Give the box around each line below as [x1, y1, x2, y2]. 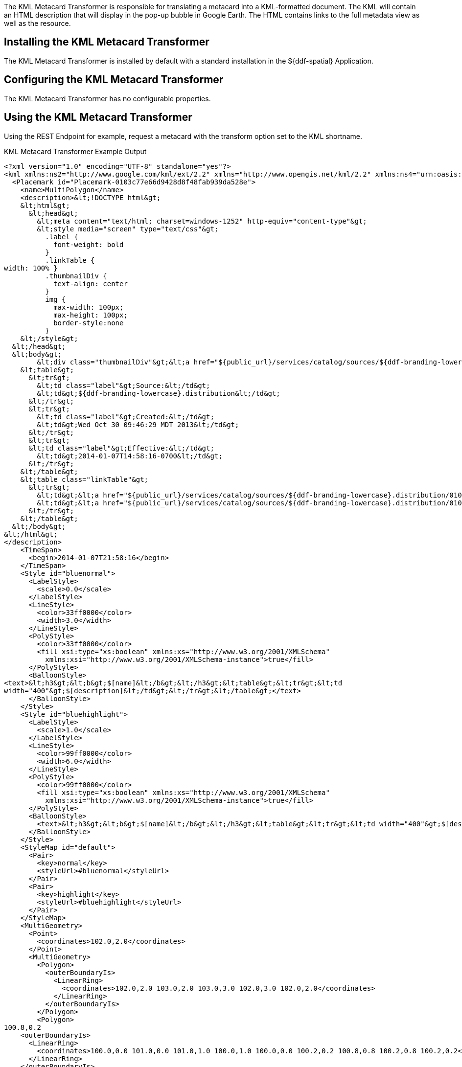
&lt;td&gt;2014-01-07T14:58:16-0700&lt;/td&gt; [37, 452, 223, 460]
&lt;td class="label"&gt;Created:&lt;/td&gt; [37, 412, 214, 421]
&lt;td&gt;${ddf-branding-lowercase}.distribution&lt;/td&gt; [37, 389, 280, 397]
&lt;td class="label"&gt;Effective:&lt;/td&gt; [28, 444, 214, 452]
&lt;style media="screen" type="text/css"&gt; [37, 225, 219, 233]
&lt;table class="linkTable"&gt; [20, 475, 149, 483]
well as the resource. [4, 19, 71, 27]
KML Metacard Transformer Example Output [4, 147, 147, 156]
